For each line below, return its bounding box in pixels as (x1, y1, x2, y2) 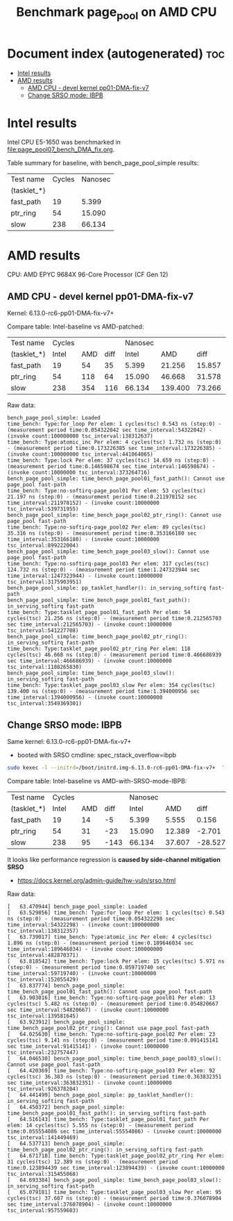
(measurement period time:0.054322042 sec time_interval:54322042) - (7, 426, 213, 434)
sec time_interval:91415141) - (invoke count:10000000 (7, 1043, 169, 1049)
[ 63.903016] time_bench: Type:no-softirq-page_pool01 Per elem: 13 (7, 994, 216, 1001)
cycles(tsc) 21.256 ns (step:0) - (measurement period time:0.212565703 (7, 615, 222, 622)
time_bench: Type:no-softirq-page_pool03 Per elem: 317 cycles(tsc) (7, 560, 209, 567)
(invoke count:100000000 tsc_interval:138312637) (7, 433, 154, 440)
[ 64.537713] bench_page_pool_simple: (7, 1140, 126, 1147)
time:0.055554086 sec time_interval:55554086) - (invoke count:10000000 (7, 1128, 222, 1135)
